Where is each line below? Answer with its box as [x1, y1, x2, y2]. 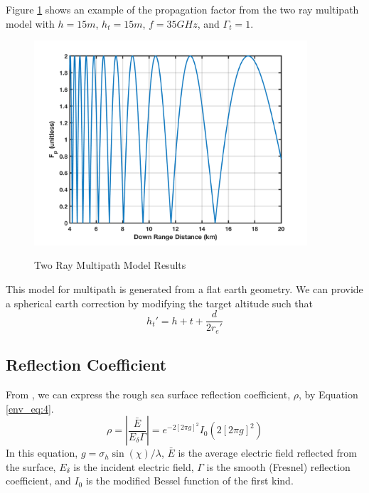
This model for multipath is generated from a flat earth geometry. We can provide [6, 282, 363, 296]
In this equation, [6, 445, 78, 460]
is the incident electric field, [73, 459, 194, 474]
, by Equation [298, 386, 358, 401]
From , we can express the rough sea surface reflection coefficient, [6, 386, 291, 401]
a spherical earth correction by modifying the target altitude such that [6, 295, 314, 310]
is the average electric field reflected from [178, 445, 357, 460]
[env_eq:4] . [6, 401, 54, 415]
